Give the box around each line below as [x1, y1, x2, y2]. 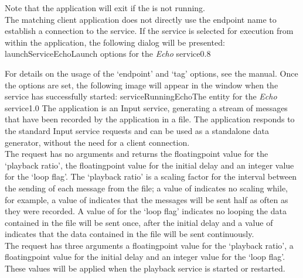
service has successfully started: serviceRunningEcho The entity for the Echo [5, 90, 277, 102]
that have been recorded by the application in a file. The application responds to [5, 113, 295, 125]
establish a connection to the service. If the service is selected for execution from [5, 25, 294, 37]
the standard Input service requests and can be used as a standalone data [5, 124, 269, 136]
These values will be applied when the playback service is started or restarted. [5, 262, 285, 274]
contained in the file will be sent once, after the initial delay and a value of [5, 216, 273, 228]
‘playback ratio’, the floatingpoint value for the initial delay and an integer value [5, 159, 294, 171]
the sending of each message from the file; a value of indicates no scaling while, [5, 181, 288, 194]
